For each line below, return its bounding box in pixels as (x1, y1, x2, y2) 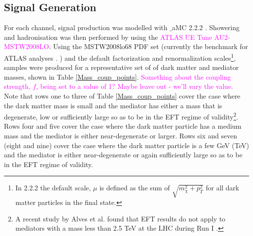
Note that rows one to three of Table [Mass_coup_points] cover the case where (4, 91, 240, 101)
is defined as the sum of (99, 183, 170, 193)
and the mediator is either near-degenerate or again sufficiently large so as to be (4, 150, 243, 160)
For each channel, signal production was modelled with (4, 22, 168, 33)
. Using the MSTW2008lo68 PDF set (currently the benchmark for (49, 41, 248, 51)
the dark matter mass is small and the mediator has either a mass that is (4, 100, 222, 110)
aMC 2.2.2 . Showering (172, 22, 240, 33)
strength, (4, 81, 31, 91)
